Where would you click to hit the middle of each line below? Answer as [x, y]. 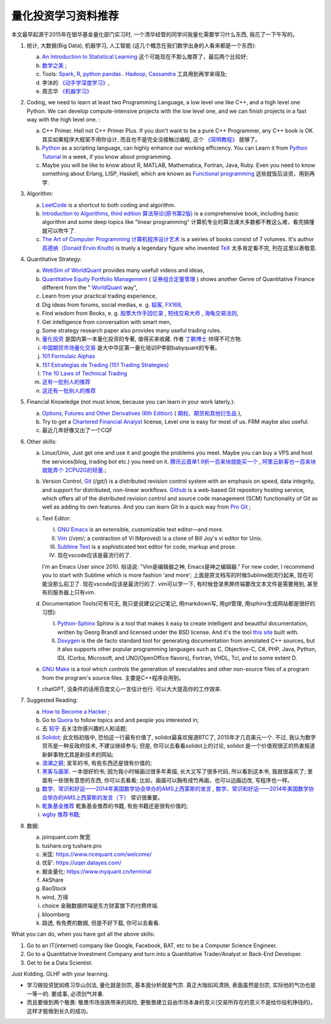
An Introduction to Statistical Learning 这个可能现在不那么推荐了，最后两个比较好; [145, 57]
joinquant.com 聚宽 [66, 837]
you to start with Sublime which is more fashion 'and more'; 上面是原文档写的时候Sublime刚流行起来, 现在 [175, 575]
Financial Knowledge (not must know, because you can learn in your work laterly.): [131, 402]
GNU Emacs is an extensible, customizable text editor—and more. [140, 529]
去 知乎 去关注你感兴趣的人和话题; [85, 729]
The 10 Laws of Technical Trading [85, 373]
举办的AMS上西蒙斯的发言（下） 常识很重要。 [105, 797]
